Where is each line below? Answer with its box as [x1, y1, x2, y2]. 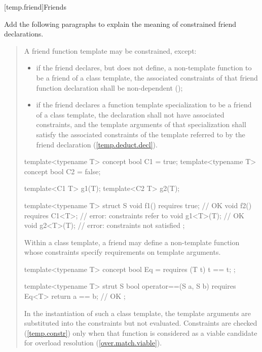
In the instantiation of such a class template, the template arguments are [24, 307, 251, 318]
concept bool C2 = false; [24, 166, 101, 176]
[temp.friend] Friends [4, 2, 66, 12]
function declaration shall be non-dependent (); [36, 82, 183, 93]
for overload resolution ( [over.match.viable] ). [24, 337, 162, 348]
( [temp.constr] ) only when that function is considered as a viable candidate [24, 327, 257, 338]
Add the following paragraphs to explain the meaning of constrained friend [4, 18, 237, 29]
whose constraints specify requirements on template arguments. [24, 247, 221, 257]
